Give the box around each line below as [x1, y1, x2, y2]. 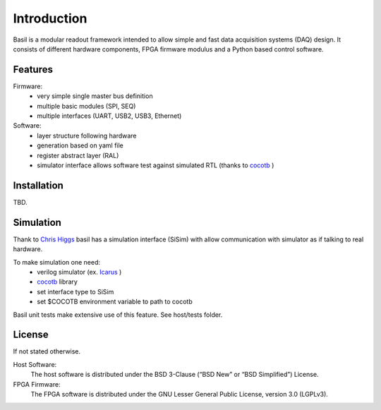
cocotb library [37, 277, 78, 286]
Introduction [13, 11, 87, 26]
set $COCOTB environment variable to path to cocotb [37, 297, 193, 306]
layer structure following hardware [37, 131, 137, 140]
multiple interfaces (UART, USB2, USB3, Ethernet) [37, 111, 182, 120]
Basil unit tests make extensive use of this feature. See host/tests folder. [13, 310, 223, 319]
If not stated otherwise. [13, 347, 81, 356]
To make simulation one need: [13, 258, 100, 266]
